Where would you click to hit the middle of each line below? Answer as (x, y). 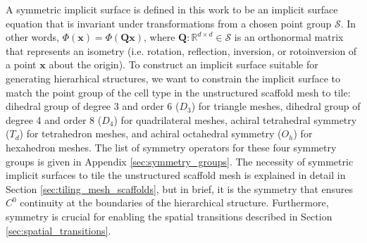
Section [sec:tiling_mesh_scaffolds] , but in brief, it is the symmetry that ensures (180, 188)
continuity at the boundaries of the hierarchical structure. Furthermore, (174, 202)
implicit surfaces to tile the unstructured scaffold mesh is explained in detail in (176, 175)
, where (160, 37)
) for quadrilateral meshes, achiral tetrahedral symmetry (235, 119)
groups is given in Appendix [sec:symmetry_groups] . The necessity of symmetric (180, 161)
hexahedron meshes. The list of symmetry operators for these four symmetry (171, 147)
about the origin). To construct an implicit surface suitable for (183, 64)
